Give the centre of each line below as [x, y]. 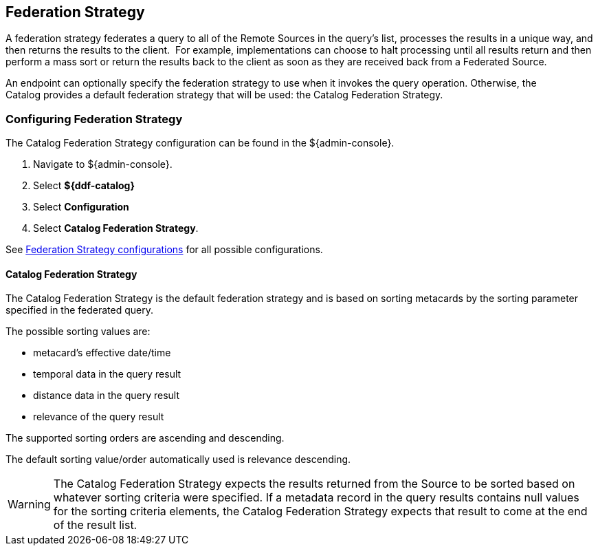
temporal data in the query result [107, 374]
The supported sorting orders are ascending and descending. [145, 438]
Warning [29, 505]
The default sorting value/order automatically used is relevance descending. [178, 460]
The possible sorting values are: [78, 332]
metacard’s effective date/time [102, 353]
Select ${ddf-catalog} [84, 186]
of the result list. [95, 525]
